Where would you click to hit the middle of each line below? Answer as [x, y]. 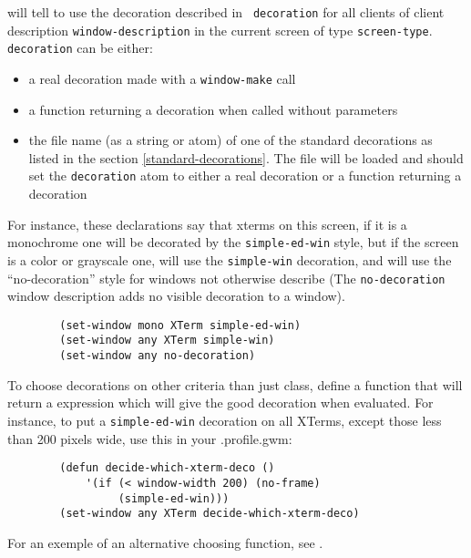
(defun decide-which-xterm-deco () [167, 468]
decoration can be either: [80, 48]
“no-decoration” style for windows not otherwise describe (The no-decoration [226, 278]
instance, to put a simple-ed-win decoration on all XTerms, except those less [225, 420]
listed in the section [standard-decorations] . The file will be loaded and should [246, 157]
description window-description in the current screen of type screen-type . [220, 30]
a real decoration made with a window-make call [162, 78]
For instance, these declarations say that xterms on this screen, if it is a [207, 224]
